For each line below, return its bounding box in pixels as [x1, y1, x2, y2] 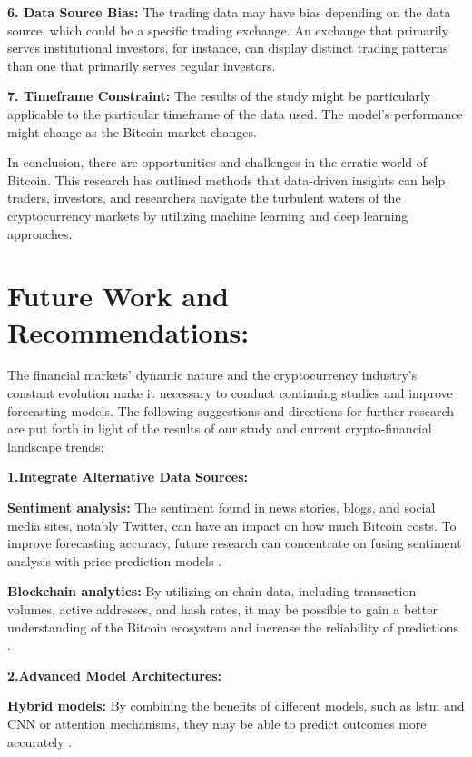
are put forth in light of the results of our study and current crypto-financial [7, 419, 432, 438]
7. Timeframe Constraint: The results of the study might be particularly [7, 86, 431, 105]
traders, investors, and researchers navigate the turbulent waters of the [7, 188, 401, 207]
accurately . [7, 732, 73, 751]
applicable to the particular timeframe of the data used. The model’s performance [7, 104, 463, 123]
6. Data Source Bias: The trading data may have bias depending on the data [7, 3, 451, 21]
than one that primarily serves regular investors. [7, 55, 276, 75]
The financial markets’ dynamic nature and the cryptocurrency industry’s [7, 365, 418, 384]
